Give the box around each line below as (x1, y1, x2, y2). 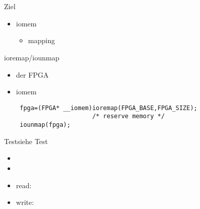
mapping (28, 35, 55, 46)
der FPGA (16, 69, 49, 80)
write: (16, 197, 34, 207)
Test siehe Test (4, 135, 48, 146)
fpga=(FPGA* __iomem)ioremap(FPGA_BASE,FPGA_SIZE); (19, 104, 197, 112)
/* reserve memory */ (92, 113, 165, 120)
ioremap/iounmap (4, 52, 59, 62)
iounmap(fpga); (19, 121, 71, 129)
